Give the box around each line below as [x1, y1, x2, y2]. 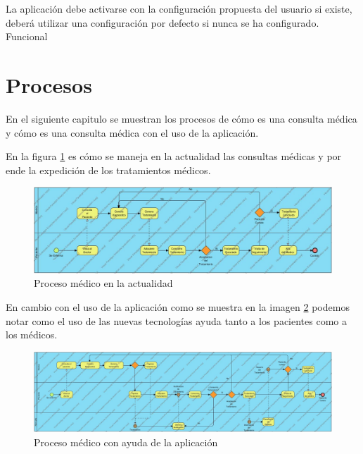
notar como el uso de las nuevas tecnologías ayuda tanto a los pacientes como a [6, 313, 347, 328]
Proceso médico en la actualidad [34, 276, 173, 290]
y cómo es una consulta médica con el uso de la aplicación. [6, 125, 259, 140]
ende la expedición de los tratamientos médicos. [6, 162, 211, 177]
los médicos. [6, 327, 58, 342]
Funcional [6, 29, 48, 44]
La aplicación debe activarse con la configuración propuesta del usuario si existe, [6, 1, 352, 16]
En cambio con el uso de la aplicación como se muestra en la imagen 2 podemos [6, 300, 350, 314]
